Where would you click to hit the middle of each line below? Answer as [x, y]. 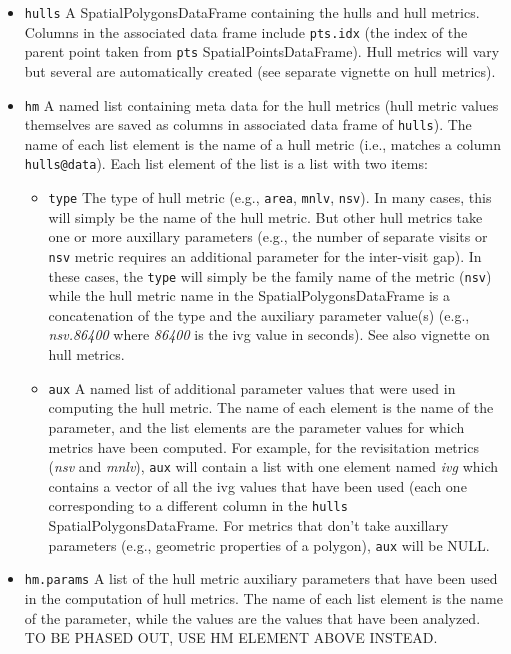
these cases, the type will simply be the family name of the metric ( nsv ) [270, 275]
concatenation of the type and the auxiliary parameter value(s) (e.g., [259, 314]
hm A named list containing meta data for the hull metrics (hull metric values [261, 104]
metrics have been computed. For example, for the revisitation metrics [263, 446]
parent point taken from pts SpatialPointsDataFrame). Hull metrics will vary [262, 51]
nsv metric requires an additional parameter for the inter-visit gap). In [265, 255]
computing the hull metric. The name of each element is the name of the [271, 407]
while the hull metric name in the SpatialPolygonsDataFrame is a [249, 295]
